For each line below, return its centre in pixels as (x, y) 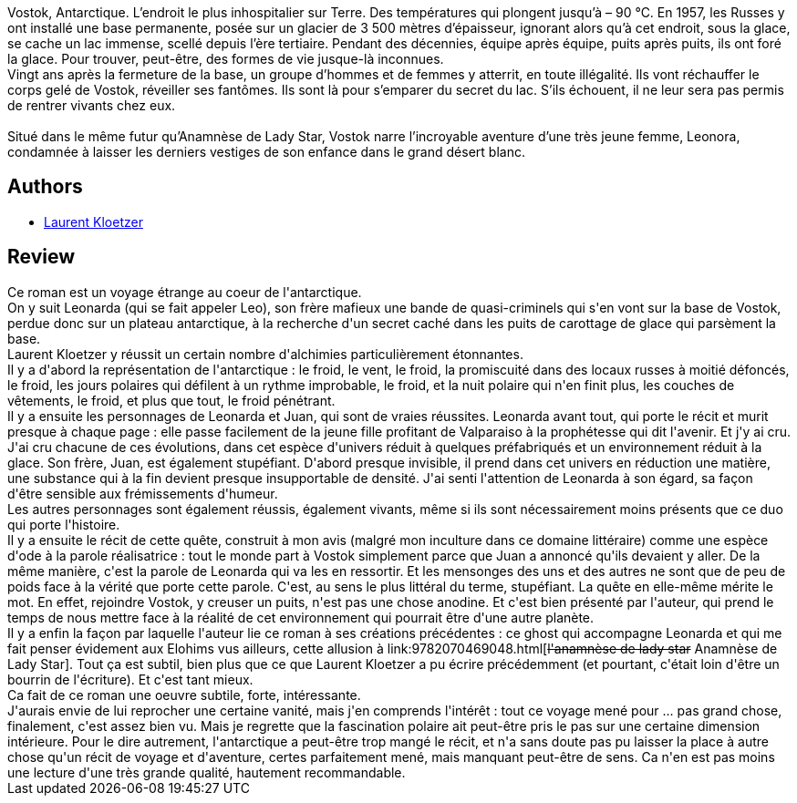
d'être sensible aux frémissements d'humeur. (143, 493)
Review (41, 257)
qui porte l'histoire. (64, 524)
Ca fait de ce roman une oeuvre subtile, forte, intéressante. (184, 695)
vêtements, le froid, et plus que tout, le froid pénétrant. (171, 400)
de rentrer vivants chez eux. (92, 105)
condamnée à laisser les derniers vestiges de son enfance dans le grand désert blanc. (266, 152)
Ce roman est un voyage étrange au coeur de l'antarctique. (185, 292)
